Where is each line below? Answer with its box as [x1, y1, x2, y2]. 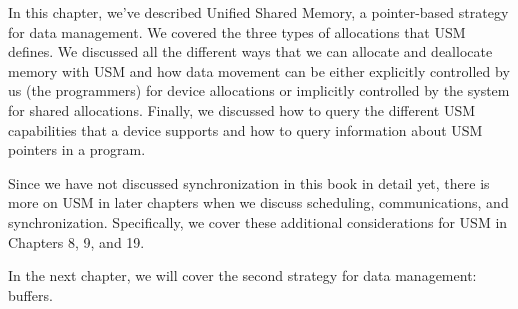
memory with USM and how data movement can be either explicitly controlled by [8, 60, 510, 81]
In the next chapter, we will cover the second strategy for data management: [8, 265, 477, 286]
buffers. [8, 284, 53, 305]
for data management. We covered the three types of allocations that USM [8, 21, 466, 42]
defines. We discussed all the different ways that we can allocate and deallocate [8, 41, 493, 62]
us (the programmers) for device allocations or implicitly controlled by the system [8, 80, 510, 101]
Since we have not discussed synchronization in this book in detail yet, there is [8, 172, 490, 193]
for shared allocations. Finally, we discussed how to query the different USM [8, 99, 476, 120]
